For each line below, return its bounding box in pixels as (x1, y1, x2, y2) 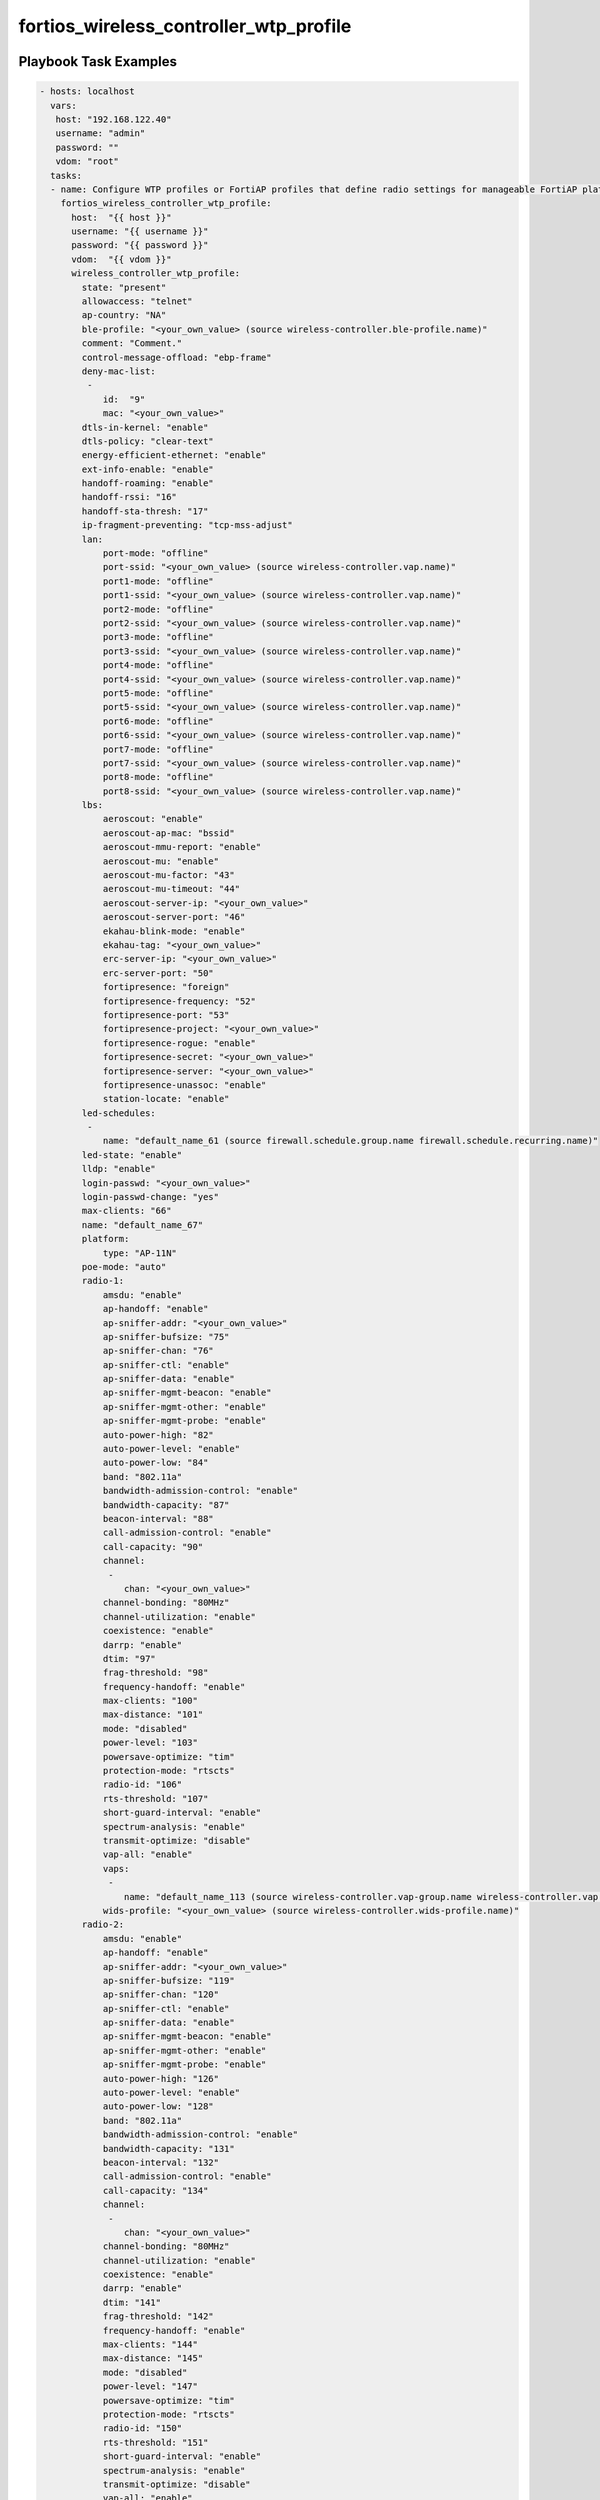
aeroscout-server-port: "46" (102, 911, 246, 923)
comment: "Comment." (81, 338, 183, 349)
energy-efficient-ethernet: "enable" (81, 450, 267, 461)
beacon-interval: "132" (102, 2156, 220, 2168)
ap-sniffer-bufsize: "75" (102, 1331, 230, 1342)
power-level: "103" (102, 1737, 199, 1749)
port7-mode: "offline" (102, 743, 214, 755)
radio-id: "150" (102, 2423, 183, 2434)
